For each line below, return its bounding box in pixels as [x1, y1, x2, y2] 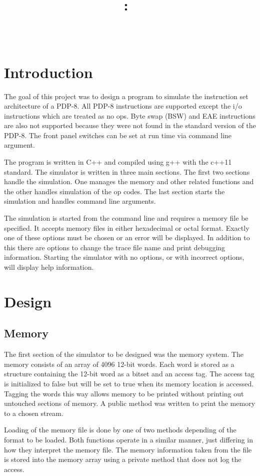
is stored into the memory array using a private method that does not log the [4, 454, 241, 464]
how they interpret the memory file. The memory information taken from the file [4, 444, 252, 454]
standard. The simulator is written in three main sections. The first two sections [4, 166, 250, 177]
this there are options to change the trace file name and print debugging [4, 242, 225, 252]
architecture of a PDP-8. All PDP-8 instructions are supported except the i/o [4, 101, 242, 111]
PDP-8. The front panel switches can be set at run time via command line [4, 130, 232, 140]
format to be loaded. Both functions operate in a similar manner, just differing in [4, 434, 253, 444]
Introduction [4, 62, 93, 82]
